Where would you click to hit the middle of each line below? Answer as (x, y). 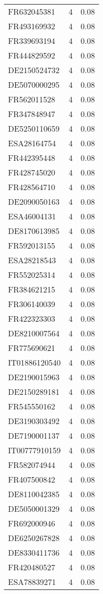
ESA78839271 (32, 582)
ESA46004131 (32, 216)
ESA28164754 (32, 143)
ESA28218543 (32, 260)
